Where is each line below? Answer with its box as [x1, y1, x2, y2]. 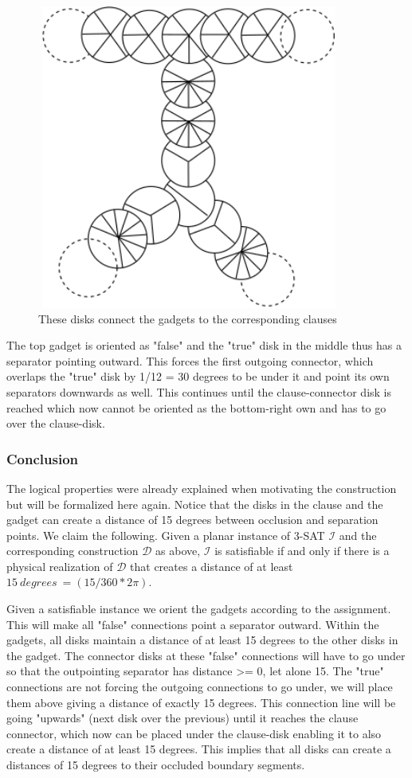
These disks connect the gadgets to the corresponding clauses [38, 310, 337, 326]
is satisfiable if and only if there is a [214, 542, 390, 559]
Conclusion [6, 448, 78, 468]
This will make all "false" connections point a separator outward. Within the [6, 616, 379, 632]
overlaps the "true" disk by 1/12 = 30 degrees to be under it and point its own [6, 368, 390, 385]
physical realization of [6, 557, 113, 574]
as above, [155, 542, 201, 559]
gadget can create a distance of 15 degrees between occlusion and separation [6, 511, 379, 528]
